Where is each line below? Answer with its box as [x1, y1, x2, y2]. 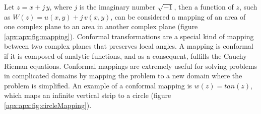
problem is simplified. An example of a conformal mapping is [4, 80, 192, 90]
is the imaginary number [79, 2, 156, 12]
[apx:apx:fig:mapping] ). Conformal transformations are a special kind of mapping [4, 31, 254, 41]
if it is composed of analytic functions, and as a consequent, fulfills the [4, 50, 222, 61]
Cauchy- [224, 50, 249, 61]
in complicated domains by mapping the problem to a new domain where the [4, 70, 242, 81]
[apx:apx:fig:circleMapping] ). [4, 99, 92, 110]
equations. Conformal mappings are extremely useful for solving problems [30, 60, 257, 71]
